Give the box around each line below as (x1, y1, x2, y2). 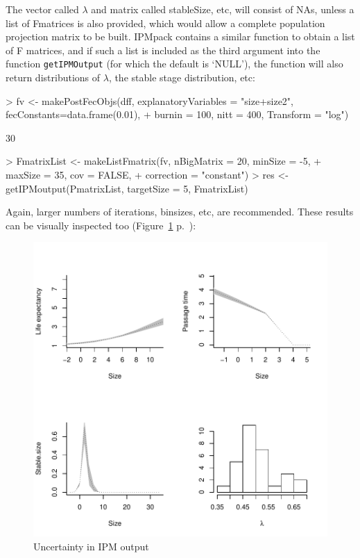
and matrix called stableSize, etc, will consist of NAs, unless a (91, 2, 354, 16)
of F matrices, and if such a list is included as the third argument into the (6, 42, 320, 57)
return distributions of (6, 70, 101, 85)
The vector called (6, 2, 79, 16)
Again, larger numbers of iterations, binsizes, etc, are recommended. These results (6, 204, 354, 219)
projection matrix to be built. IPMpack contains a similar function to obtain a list (6, 29, 355, 44)
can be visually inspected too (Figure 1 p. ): (6, 218, 196, 232)
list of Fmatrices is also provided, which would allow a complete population (6, 15, 325, 30)
